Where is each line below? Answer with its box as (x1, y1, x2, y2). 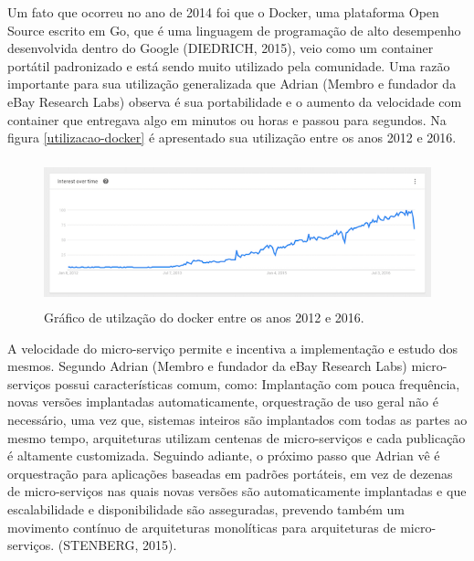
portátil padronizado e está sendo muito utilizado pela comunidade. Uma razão (7, 56, 450, 75)
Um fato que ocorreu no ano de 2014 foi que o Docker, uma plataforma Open (7, 3, 439, 21)
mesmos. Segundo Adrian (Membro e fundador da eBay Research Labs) (7, 356, 407, 376)
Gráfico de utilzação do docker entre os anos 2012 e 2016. (44, 308, 364, 327)
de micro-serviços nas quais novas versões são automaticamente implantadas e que (7, 482, 467, 501)
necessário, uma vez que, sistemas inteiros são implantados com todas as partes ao (7, 410, 468, 429)
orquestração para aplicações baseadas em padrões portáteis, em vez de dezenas (7, 463, 453, 482)
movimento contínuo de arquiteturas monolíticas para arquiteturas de (7, 517, 396, 536)
